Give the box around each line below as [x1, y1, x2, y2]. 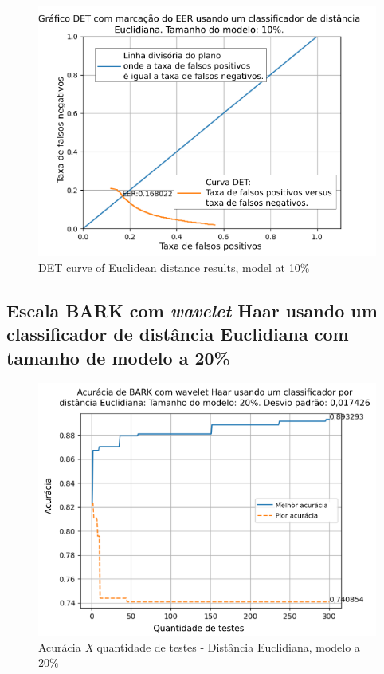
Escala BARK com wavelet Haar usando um [6, 298, 378, 322]
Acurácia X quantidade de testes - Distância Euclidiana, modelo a [38, 638, 360, 655]
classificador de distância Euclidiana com [6, 321, 349, 346]
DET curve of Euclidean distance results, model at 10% [38, 258, 310, 275]
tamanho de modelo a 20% [6, 345, 230, 369]
